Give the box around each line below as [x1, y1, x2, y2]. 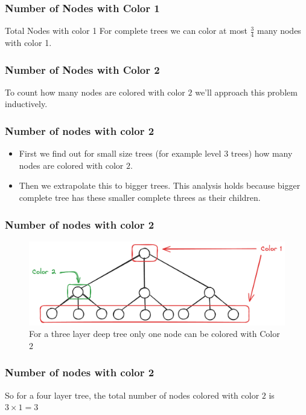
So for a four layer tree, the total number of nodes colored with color [5, 388, 260, 401]
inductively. [5, 97, 48, 110]
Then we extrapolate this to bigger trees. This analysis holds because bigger [19, 179, 301, 192]
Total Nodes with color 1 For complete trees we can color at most [5, 24, 247, 37]
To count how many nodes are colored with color [5, 85, 185, 98]
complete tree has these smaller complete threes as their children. [19, 191, 261, 204]
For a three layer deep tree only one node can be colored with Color [29, 327, 280, 340]
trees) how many [231, 147, 293, 160]
